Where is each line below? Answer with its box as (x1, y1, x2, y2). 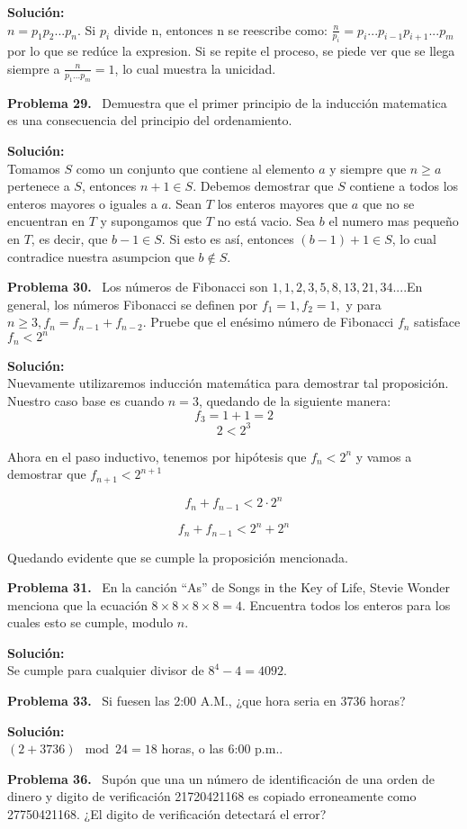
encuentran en (7, 212, 85, 230)
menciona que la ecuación (7, 595, 148, 614)
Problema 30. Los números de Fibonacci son (7, 277, 268, 296)
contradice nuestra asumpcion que (7, 247, 194, 266)
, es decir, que (31, 229, 108, 248)
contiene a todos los (349, 176, 459, 195)
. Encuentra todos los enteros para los (241, 595, 451, 614)
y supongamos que (100, 212, 202, 230)
